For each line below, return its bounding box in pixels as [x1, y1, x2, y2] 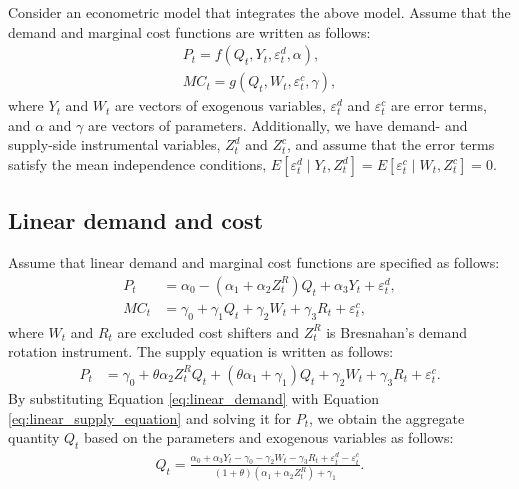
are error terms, [391, 95, 487, 116]
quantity [8, 427, 60, 448]
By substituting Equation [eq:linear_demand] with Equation [8, 387, 380, 408]
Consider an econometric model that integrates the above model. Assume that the [8, 2, 511, 22]
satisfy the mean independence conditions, [8, 154, 267, 175]
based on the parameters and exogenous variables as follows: [84, 427, 454, 448]
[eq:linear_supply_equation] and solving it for [8, 407, 292, 428]
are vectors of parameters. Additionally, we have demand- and [88, 114, 468, 135]
